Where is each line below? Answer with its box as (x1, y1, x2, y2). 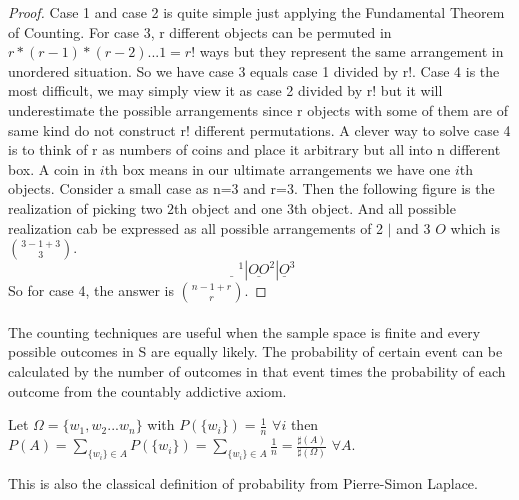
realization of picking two (8, 197, 163, 218)
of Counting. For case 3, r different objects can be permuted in (8, 21, 392, 42)
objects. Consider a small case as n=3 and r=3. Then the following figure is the (8, 178, 495, 199)
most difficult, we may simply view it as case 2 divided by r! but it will (8, 80, 443, 101)
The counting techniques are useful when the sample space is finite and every (8, 321, 481, 342)
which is (450, 217, 501, 238)
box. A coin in (8, 158, 96, 179)
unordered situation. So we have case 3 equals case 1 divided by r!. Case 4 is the (8, 60, 500, 81)
